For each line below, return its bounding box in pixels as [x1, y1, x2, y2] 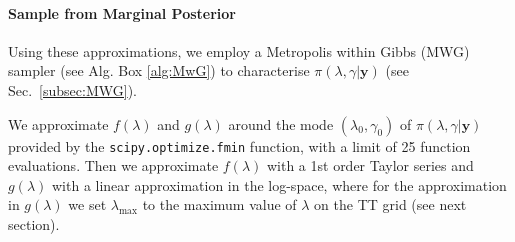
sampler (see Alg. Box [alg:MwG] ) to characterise [8, 60, 310, 81]
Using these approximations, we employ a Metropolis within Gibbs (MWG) [8, 40, 470, 61]
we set [68, 194, 107, 215]
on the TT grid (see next [314, 194, 467, 215]
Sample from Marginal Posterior [8, 2, 236, 23]
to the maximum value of [142, 194, 297, 215]
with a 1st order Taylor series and [266, 155, 474, 176]
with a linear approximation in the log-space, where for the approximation [51, 174, 507, 195]
